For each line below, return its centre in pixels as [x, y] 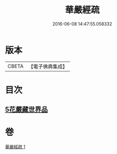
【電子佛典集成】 [48, 66]
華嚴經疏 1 [15, 147]
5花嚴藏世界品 [26, 110]
